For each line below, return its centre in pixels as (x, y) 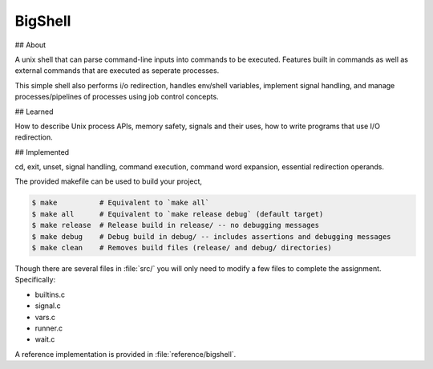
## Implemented (42, 152)
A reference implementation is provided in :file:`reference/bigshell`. (125, 354)
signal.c (48, 306)
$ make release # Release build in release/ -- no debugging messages (176, 225)
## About (30, 45)
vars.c (45, 317)
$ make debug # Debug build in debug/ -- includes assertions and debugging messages (212, 236)
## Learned (34, 112)
